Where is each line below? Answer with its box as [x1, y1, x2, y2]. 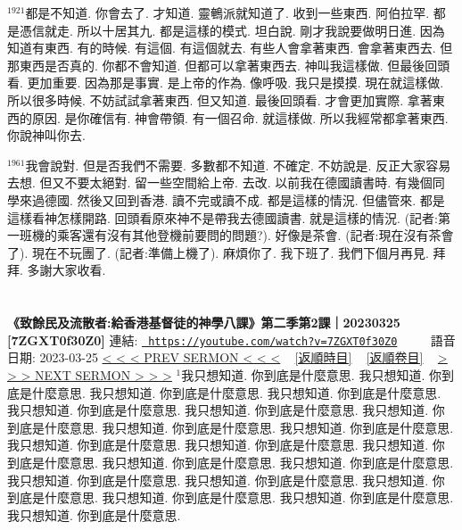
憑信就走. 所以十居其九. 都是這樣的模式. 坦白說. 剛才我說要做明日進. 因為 [19, 21, 445, 39]
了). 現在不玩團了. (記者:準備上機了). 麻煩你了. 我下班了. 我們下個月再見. [7, 243, 429, 261]
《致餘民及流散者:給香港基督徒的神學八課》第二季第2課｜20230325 [7, 313, 400, 332]
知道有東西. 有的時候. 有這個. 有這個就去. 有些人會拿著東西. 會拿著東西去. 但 [7, 38, 453, 57]
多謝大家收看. [27, 261, 106, 279]
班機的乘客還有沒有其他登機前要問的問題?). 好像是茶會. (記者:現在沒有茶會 [19, 226, 454, 244]
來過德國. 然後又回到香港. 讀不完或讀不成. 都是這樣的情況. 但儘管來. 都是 [19, 190, 445, 209]
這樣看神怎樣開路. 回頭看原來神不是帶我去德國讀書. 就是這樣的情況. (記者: [7, 208, 438, 227]
